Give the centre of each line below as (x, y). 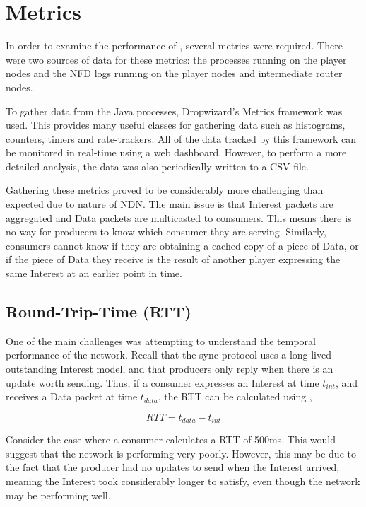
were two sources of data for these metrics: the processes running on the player (176, 59)
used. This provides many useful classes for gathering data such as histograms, (176, 125)
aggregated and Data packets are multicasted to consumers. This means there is (179, 217)
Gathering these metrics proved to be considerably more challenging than (165, 190)
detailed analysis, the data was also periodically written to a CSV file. (157, 166)
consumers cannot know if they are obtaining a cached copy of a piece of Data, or (182, 245)
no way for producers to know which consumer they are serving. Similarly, (166, 232)
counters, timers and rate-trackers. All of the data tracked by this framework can (181, 138)
